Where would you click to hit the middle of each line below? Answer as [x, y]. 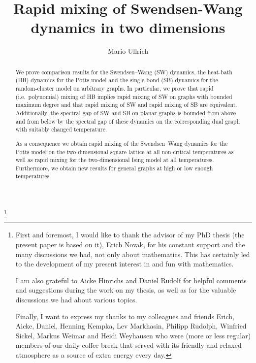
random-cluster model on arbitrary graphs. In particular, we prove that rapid [114, 88]
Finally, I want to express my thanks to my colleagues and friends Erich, [125, 316]
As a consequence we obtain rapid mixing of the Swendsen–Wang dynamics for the [122, 143]
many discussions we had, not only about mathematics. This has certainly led [133, 254]
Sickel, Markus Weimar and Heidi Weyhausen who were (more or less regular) [133, 335]
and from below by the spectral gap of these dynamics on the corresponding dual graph [128, 121]
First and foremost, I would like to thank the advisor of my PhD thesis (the [130, 235]
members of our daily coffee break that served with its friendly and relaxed [128, 345]
